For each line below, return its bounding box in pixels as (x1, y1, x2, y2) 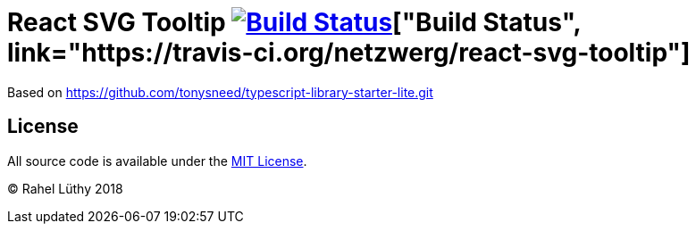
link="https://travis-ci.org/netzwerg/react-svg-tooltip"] (7, 37, 691, 68)
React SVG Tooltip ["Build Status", (7, 7, 582, 37)
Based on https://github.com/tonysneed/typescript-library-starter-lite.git (7, 84, 433, 100)
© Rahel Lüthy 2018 (7, 180, 123, 196)
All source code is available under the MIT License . (7, 153, 307, 169)
